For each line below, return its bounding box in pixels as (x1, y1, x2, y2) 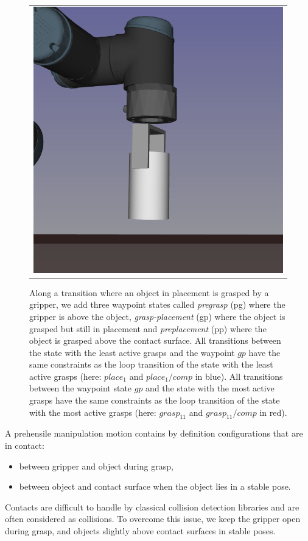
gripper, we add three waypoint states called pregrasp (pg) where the (29, 298, 285, 311)
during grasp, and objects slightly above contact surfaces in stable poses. (5, 525, 276, 537)
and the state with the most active (145, 382, 275, 394)
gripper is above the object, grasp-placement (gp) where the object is (29, 310, 285, 322)
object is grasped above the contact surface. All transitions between (29, 334, 281, 347)
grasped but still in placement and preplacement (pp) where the (29, 322, 267, 335)
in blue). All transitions (195, 369, 283, 382)
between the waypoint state (29, 382, 132, 394)
